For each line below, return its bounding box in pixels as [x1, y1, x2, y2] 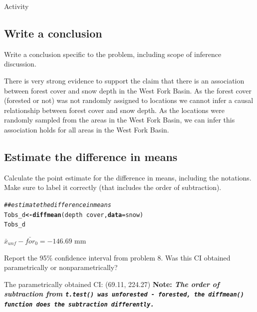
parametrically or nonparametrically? [4, 262, 118, 272]
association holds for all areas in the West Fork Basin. [4, 124, 169, 134]
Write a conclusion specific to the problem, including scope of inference [4, 48, 222, 59]
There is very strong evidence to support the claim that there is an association [4, 75, 245, 85]
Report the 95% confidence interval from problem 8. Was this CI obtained [4, 252, 231, 262]
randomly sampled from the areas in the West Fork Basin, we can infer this [4, 114, 235, 125]
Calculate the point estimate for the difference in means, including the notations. [4, 172, 252, 182]
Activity [4, 1, 29, 11]
